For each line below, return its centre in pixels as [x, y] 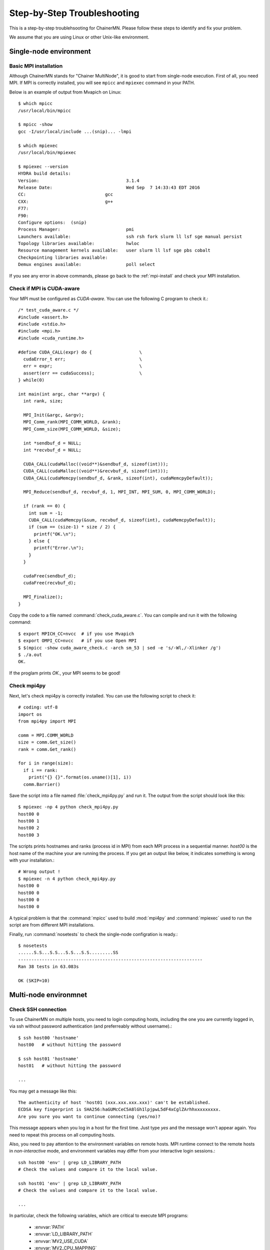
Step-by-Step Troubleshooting [74, 13]
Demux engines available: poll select [87, 264]
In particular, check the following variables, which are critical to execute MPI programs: [99, 1215]
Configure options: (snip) [52, 222]
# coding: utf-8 [38, 707]
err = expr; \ [83, 366]
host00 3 [29, 835]
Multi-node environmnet [48, 995]
